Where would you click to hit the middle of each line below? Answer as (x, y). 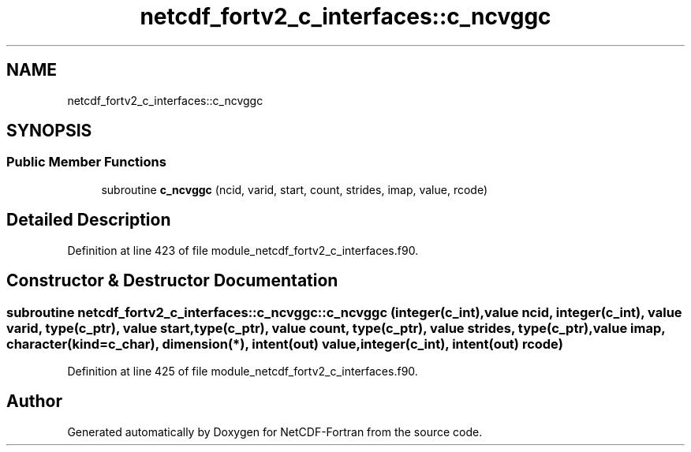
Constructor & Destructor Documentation (172, 281)
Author (34, 402)
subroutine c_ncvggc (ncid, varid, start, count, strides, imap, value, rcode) (295, 189)
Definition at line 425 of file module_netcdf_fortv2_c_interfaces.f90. (243, 371)
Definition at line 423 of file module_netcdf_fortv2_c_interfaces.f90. (243, 250)
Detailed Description (89, 220)
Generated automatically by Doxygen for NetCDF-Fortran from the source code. (275, 431)
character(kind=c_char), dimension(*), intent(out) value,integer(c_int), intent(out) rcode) (285, 344)
